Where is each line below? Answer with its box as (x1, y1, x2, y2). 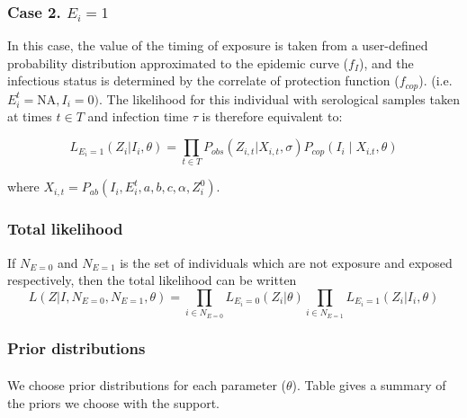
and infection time (87, 107, 189, 126)
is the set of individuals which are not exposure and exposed (120, 253, 453, 271)
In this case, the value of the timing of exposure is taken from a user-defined (7, 36, 428, 55)
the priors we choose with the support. (7, 393, 220, 412)
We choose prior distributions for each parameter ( (7, 375, 287, 394)
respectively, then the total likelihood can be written (7, 271, 297, 289)
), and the (359, 53, 414, 72)
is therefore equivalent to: (202, 107, 343, 126)
